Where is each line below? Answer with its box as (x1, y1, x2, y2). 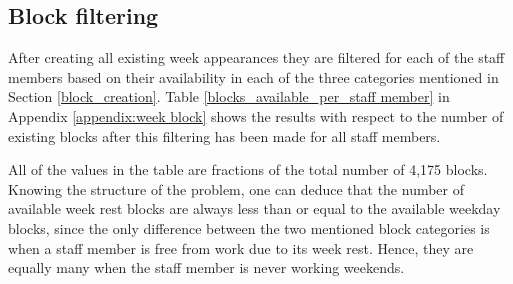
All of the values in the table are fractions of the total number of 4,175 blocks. (8, 159, 488, 180)
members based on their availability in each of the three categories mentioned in (8, 66, 499, 87)
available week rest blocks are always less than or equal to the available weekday (8, 198, 501, 219)
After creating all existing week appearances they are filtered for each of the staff (8, 47, 505, 68)
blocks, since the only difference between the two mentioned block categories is (8, 217, 490, 238)
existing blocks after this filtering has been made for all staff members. (8, 125, 441, 146)
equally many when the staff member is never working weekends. (8, 257, 405, 278)
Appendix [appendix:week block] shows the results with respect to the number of (8, 105, 504, 126)
